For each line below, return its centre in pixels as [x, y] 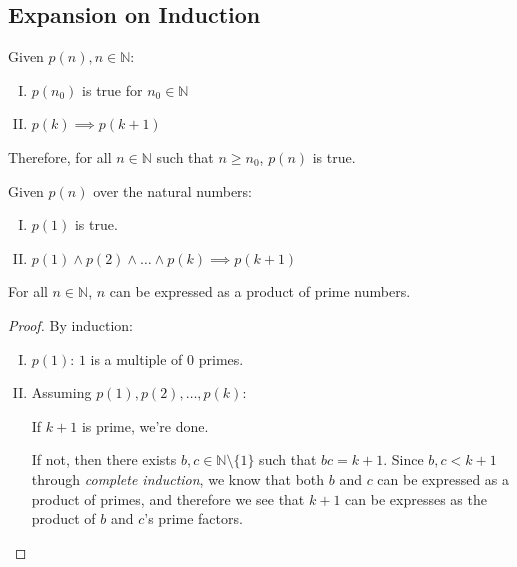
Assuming [61, 392]
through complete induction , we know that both [178, 478]
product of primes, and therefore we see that [168, 498]
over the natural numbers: [173, 190]
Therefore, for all [60, 156]
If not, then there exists [104, 459]
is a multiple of [136, 358]
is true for [112, 89]
